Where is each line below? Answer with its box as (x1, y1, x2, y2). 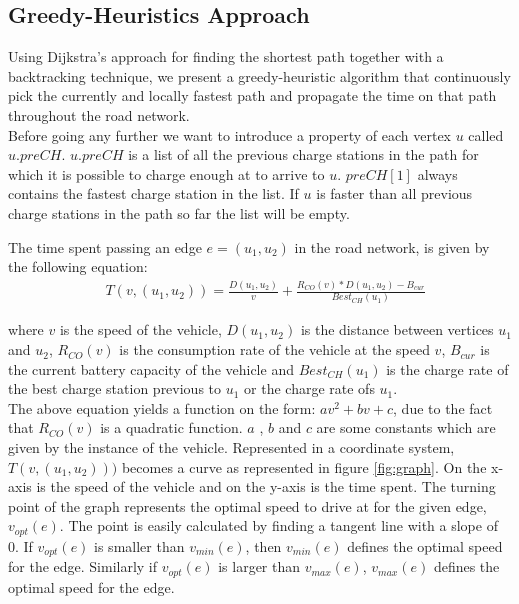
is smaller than (94, 535, 185, 556)
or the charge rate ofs (244, 378, 375, 399)
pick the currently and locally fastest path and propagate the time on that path (8, 85, 497, 106)
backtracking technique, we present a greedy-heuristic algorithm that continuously (8, 65, 511, 86)
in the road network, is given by (294, 236, 490, 257)
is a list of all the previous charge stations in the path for (128, 144, 479, 165)
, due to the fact (393, 397, 493, 418)
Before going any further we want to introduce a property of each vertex (8, 124, 452, 145)
